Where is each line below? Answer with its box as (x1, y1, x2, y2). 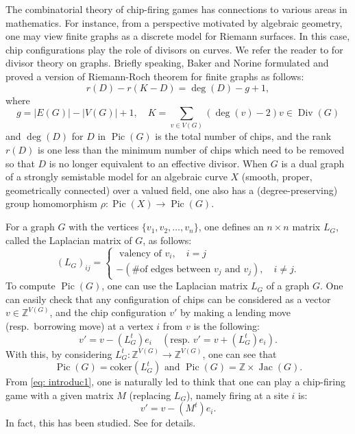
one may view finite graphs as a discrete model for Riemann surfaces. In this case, (5, 29, 350, 43)
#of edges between (132, 265, 211, 274)
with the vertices (69, 219, 139, 234)
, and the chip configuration (49, 305, 167, 320)
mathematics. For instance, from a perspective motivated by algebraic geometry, (5, 15, 343, 29)
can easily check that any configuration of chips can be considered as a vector (5, 291, 331, 306)
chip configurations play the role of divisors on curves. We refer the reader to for (5, 42, 343, 56)
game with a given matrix (5, 387, 114, 402)
